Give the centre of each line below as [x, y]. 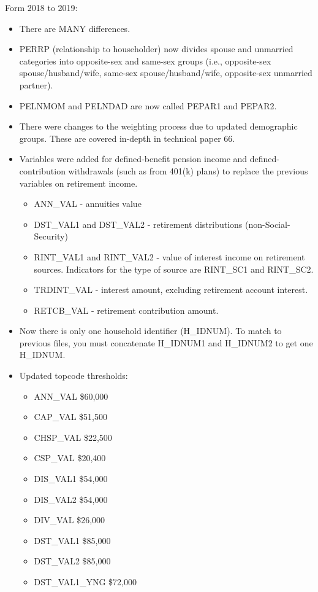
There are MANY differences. [75, 28]
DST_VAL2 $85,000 [72, 561]
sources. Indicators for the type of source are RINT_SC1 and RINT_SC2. [174, 269]
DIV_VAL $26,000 [70, 520]
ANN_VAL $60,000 [71, 396]
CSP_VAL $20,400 [70, 458]
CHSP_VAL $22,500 [73, 437]
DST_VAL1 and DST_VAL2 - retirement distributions [138, 224]
